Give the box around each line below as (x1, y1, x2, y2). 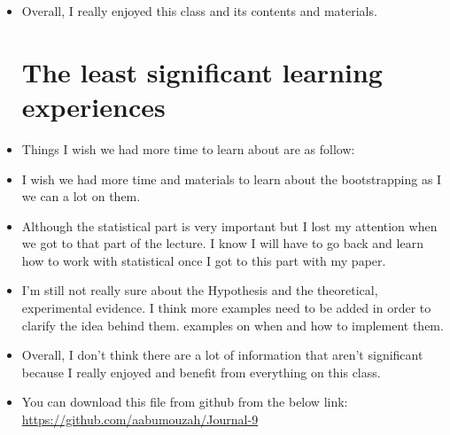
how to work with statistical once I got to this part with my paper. (21, 251, 386, 269)
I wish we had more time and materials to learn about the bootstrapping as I (21, 169, 442, 188)
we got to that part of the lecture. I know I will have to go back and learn (21, 234, 423, 252)
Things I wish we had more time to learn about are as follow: (21, 139, 355, 158)
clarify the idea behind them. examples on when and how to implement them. (21, 315, 444, 334)
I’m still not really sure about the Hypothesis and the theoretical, (21, 281, 378, 299)
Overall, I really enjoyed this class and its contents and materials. (21, 2, 377, 19)
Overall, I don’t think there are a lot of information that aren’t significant (21, 346, 423, 364)
